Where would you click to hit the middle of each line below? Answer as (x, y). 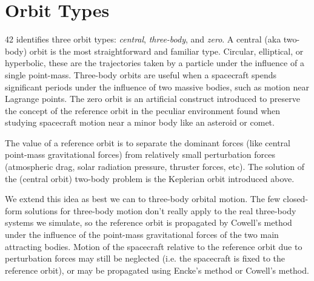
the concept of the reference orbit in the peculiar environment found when (143, 110)
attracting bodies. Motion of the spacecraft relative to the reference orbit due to (154, 246)
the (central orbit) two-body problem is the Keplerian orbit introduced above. (150, 178)
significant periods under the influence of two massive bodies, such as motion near (157, 86)
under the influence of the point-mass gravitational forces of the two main (142, 235)
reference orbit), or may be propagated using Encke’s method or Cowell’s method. (157, 270)
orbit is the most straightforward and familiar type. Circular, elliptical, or (166, 51)
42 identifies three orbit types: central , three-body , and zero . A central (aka (143, 39)
